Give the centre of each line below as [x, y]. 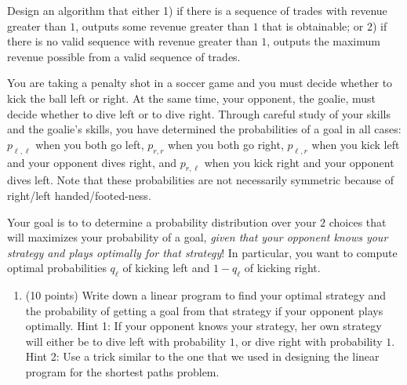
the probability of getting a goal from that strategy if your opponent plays [204, 310]
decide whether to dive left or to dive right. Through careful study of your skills [199, 113]
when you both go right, [225, 144]
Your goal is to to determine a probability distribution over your [162, 222]
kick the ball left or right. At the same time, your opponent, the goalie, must [192, 98]
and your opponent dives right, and [92, 162]
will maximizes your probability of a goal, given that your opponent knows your [198, 237]
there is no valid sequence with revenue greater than [133, 41]
